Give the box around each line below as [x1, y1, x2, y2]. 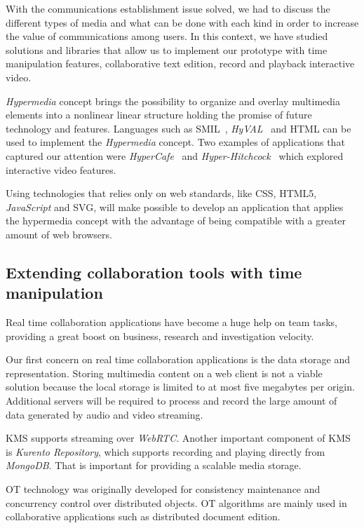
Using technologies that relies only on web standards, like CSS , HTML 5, [6, 186, 317, 201]
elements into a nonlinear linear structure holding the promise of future [6, 107, 312, 122]
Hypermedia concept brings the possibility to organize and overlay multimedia [6, 93, 340, 108]
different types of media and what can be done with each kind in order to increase [6, 15, 359, 29]
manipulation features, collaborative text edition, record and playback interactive [6, 56, 355, 71]
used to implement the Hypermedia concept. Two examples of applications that [6, 135, 345, 149]
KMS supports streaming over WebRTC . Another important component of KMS [6, 431, 351, 445]
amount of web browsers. [6, 226, 112, 241]
